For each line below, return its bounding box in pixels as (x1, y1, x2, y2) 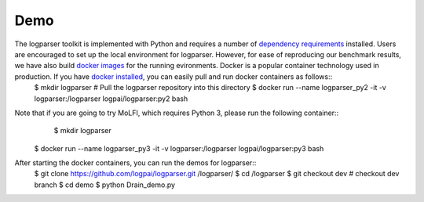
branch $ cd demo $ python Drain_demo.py (34, 180, 176, 189)
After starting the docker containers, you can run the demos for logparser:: (14, 158, 257, 168)
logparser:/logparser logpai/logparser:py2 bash (34, 94, 188, 103)
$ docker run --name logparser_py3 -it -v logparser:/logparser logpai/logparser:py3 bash (34, 143, 324, 153)
